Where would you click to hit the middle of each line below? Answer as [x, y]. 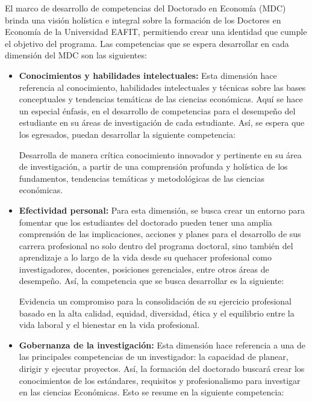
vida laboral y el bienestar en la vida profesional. [109, 325]
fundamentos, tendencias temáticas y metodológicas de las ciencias [142, 178]
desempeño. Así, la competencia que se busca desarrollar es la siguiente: [151, 281]
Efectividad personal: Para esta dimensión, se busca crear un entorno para [162, 210]
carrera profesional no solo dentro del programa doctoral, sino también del [156, 245]
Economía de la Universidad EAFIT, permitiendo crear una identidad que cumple [156, 32]
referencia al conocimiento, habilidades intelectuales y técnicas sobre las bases [162, 87]
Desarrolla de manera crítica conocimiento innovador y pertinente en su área [160, 154]
